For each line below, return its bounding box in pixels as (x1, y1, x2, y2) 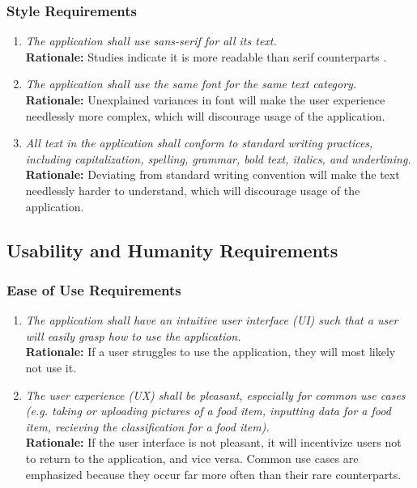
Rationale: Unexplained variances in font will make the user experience (25, 91, 385, 108)
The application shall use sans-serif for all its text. (25, 32, 277, 49)
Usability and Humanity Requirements (6, 237, 338, 262)
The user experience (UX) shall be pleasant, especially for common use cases (25, 386, 406, 403)
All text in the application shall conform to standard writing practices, (25, 134, 373, 151)
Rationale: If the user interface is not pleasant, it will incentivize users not (25, 434, 402, 451)
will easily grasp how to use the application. (25, 327, 241, 344)
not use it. (25, 359, 77, 376)
